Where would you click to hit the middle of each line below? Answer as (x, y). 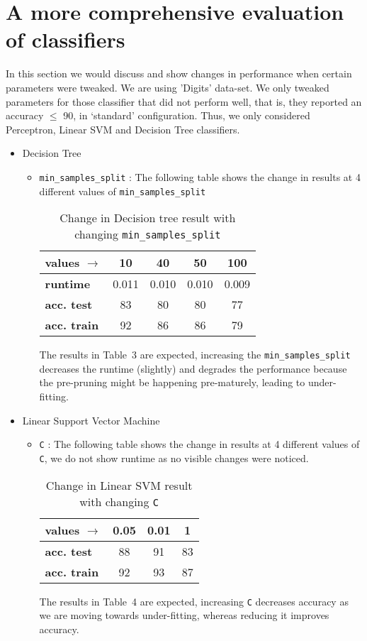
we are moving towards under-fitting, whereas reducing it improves (184, 615)
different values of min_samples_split (123, 191)
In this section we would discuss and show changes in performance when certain (179, 73)
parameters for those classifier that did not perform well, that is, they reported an (184, 101)
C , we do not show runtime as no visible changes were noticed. (174, 458)
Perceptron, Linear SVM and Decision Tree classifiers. (123, 129)
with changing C (119, 501)
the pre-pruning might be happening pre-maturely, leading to (172, 382)
